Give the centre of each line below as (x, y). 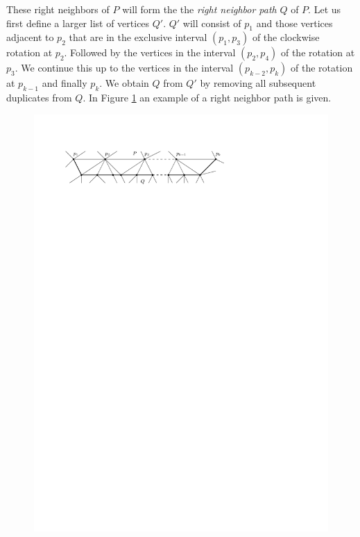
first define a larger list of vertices (78, 23)
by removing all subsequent (258, 83)
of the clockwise (286, 37)
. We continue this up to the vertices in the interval (124, 68)
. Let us (325, 9)
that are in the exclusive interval (138, 37)
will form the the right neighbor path (199, 9)
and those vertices (294, 23)
